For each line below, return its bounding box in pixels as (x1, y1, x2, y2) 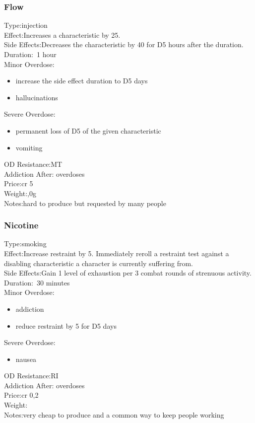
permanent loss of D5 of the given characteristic (15, 125, 161, 136)
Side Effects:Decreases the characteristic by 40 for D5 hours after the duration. (4, 39, 244, 50)
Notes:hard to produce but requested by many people (4, 198, 166, 208)
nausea (15, 353, 37, 364)
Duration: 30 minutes (4, 277, 70, 287)
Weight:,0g (4, 188, 36, 198)
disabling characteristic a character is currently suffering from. (4, 258, 193, 268)
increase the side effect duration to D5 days (15, 75, 148, 86)
